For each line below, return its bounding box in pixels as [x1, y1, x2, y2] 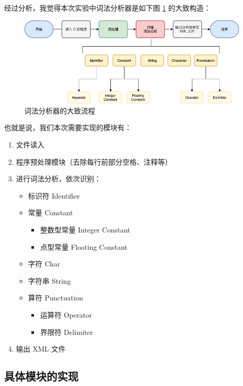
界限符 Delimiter [40, 326, 93, 337]
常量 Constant [28, 207, 73, 218]
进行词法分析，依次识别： [16, 173, 101, 184]
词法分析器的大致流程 [24, 105, 95, 115]
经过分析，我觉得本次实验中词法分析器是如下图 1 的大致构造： [4, 3, 211, 13]
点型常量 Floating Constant [40, 241, 128, 252]
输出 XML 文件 [16, 343, 66, 354]
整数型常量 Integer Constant [40, 224, 131, 235]
